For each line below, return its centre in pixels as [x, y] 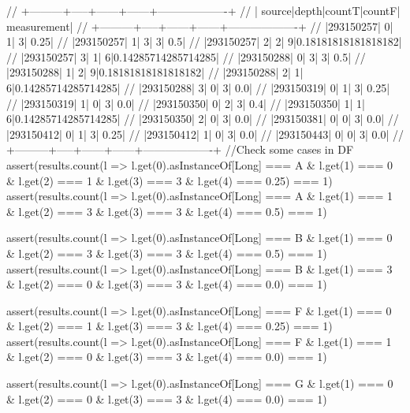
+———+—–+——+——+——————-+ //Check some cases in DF [180, 149]
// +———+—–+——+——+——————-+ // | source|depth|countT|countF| [203, 10]
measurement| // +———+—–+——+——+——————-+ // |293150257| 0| [200, 26]
